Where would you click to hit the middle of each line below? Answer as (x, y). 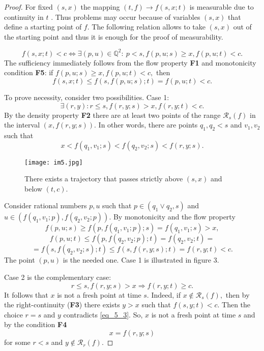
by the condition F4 (36, 324)
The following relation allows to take (149, 27)
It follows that (26, 294)
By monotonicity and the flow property (174, 217)
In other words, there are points (148, 125)
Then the (236, 305)
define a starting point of (43, 27)
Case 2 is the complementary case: (58, 277)
